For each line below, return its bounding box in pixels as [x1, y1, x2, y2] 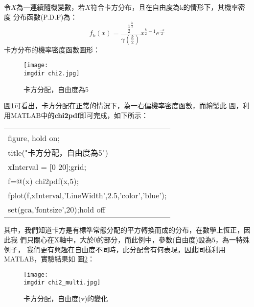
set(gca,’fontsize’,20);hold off [8, 204, 105, 215]
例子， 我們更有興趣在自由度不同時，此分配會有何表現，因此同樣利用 [4, 244, 226, 254]
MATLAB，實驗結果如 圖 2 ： [4, 254, 95, 264]
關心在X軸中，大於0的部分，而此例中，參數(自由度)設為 [33, 235, 212, 245]
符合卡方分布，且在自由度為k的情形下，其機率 [91, 2, 238, 12]
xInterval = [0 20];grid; [8, 161, 87, 173]
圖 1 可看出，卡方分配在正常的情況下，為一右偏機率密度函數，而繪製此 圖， [4, 100, 243, 111]
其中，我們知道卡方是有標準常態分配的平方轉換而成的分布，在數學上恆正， [4, 225, 244, 235]
